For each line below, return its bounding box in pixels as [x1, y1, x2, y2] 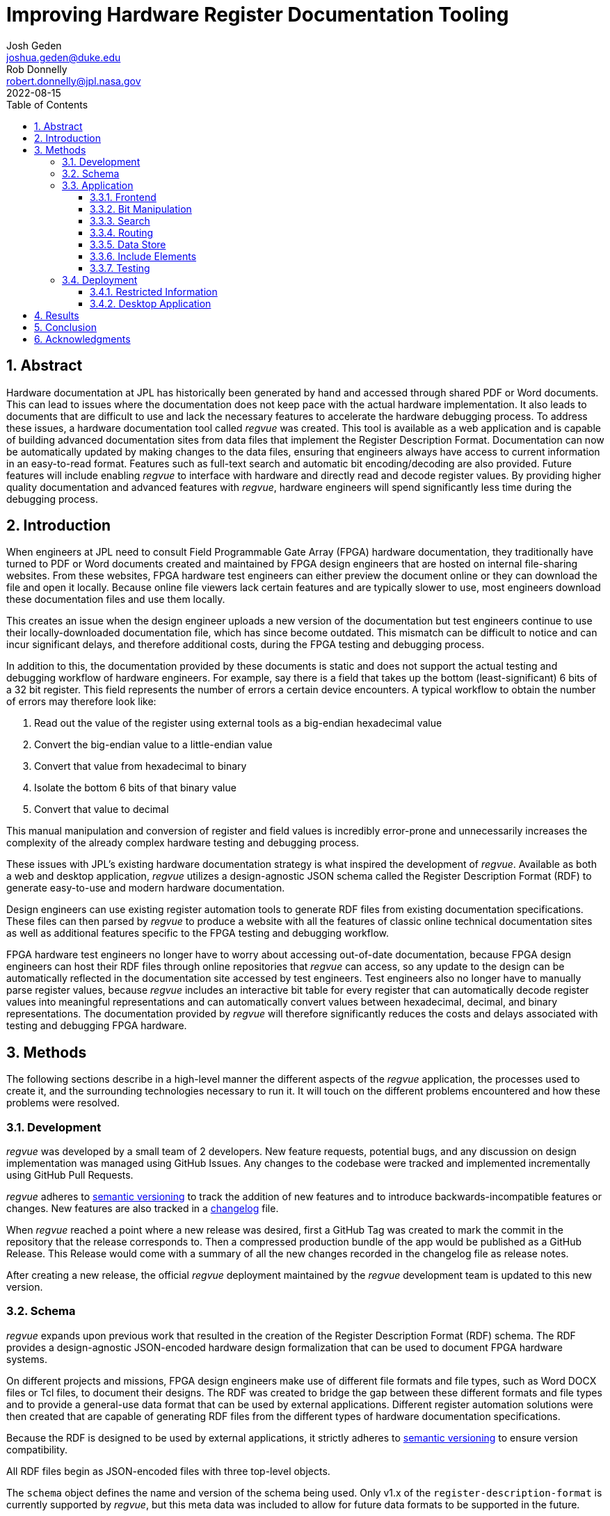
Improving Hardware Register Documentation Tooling [6, 3, 509, 26]
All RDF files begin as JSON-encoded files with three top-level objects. [6, 1465, 330, 1477]
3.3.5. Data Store [90, 238, 166, 250]
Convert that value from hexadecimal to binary [34, 760, 247, 773]
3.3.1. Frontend [90, 191, 156, 203]
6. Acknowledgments [34, 332, 131, 345]
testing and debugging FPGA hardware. [6, 1019, 187, 1032]
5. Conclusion [34, 321, 97, 333]
